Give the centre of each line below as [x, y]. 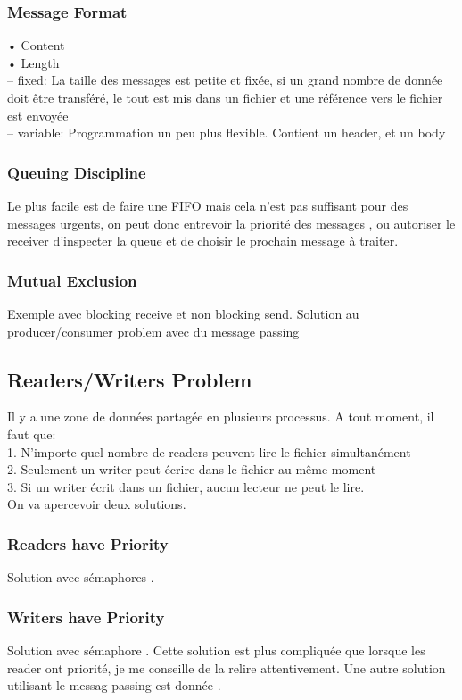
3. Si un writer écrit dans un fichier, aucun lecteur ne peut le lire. [186, 486]
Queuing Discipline [77, 172]
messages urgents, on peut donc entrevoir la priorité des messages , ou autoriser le [231, 223]
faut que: [32, 433]
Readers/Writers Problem [130, 379]
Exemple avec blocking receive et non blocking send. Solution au [183, 313]
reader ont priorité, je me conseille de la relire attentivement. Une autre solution [227, 667]
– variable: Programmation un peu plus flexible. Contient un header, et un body [227, 133]
